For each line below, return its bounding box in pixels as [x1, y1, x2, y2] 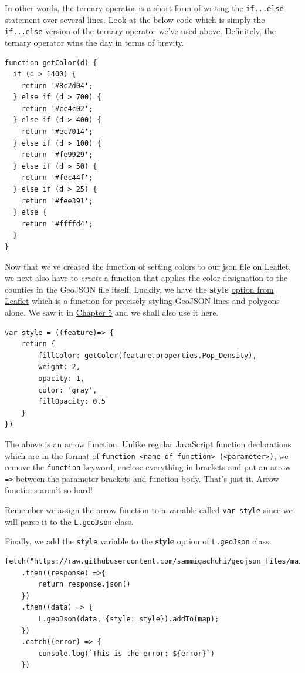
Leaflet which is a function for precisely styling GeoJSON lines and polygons [5, 294, 280, 307]
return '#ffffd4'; [21, 219, 93, 228]
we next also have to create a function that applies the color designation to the [5, 272, 288, 284]
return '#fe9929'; [21, 150, 93, 159]
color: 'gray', [38, 386, 97, 394]
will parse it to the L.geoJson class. [5, 515, 134, 527]
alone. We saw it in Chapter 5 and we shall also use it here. [5, 306, 219, 318]
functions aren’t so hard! [5, 484, 93, 496]
